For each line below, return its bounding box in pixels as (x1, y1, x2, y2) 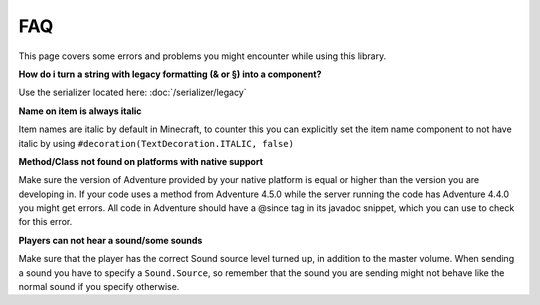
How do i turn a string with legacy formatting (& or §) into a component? (18, 68, 322, 80)
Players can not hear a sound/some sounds (18, 234, 203, 246)
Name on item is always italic (18, 105, 142, 117)
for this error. (18, 216, 73, 228)
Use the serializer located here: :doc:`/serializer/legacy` (18, 86, 247, 99)
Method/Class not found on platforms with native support (18, 155, 264, 167)
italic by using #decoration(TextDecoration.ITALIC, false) (18, 137, 295, 149)
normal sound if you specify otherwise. (18, 281, 180, 293)
